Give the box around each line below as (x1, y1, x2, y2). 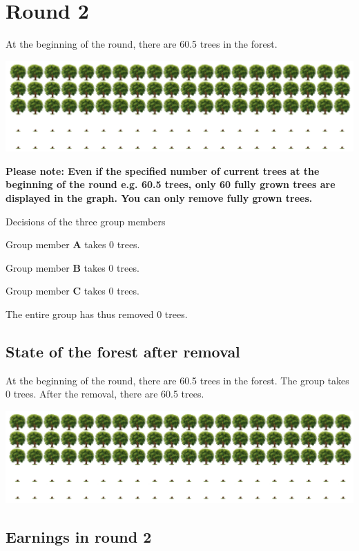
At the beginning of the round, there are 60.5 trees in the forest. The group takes (6, 373, 349, 387)
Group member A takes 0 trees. (6, 237, 140, 252)
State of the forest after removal (6, 340, 240, 362)
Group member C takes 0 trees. (6, 283, 139, 298)
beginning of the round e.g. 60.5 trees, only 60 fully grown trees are (6, 177, 336, 192)
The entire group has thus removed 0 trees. (6, 306, 188, 321)
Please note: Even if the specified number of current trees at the (6, 163, 320, 178)
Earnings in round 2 (6, 526, 152, 548)
